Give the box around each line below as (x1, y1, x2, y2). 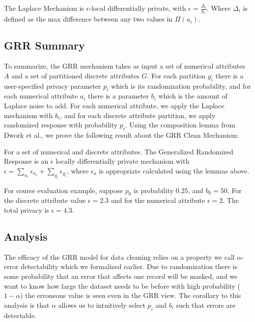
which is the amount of (158, 91, 227, 101)
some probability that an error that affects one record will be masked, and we (4, 271, 238, 281)
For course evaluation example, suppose (4, 185, 123, 195)
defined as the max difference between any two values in (4, 14, 173, 24)
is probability (134, 185, 174, 195)
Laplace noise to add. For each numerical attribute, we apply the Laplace (4, 100, 225, 111)
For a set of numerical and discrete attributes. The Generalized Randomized (4, 146, 233, 156)
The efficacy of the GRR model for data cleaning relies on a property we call (4, 251, 235, 262)
